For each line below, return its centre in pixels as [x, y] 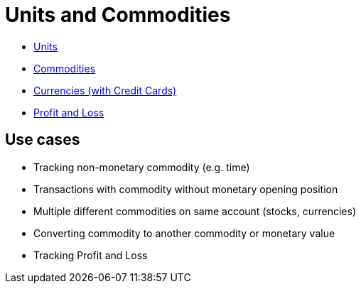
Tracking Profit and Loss [91, 255]
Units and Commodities [118, 15]
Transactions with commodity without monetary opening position [186, 189]
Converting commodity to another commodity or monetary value [184, 233]
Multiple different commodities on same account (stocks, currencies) [195, 211]
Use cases [43, 140]
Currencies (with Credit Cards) [105, 90]
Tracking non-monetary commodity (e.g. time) [142, 167]
